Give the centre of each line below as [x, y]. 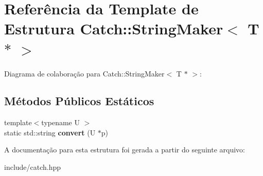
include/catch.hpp [33, 167]
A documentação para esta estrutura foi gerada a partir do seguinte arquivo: [125, 150]
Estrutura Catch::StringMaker [114, 28]
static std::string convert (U [50, 132]
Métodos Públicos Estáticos [79, 101]
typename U [60, 122]
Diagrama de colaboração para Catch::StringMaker [84, 73]
